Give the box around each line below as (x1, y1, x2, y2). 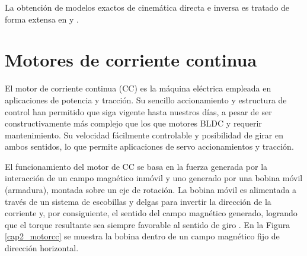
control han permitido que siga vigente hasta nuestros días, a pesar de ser (5, 105, 272, 118)
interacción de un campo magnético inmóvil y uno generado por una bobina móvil (5, 172, 303, 184)
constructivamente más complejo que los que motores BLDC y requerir (5, 117, 262, 129)
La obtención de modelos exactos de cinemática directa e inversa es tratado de (5, 1, 290, 13)
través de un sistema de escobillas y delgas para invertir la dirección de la (5, 195, 271, 207)
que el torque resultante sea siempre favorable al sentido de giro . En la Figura (5, 218, 290, 230)
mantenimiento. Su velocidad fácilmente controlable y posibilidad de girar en (5, 128, 284, 141)
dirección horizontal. (5, 242, 79, 254)
